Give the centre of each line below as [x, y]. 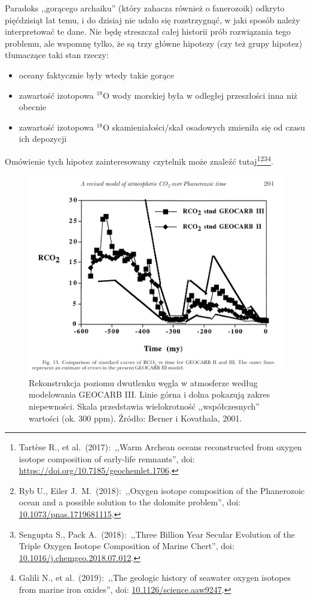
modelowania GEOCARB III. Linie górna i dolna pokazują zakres [150, 394]
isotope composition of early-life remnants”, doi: [107, 458]
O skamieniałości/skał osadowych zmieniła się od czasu [204, 127]
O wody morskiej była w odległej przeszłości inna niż [200, 95]
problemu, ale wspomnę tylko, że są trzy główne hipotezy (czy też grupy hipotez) [154, 43]
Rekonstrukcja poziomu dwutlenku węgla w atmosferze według [143, 382]
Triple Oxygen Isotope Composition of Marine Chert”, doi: [126, 546]
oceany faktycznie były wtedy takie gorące [96, 75]
